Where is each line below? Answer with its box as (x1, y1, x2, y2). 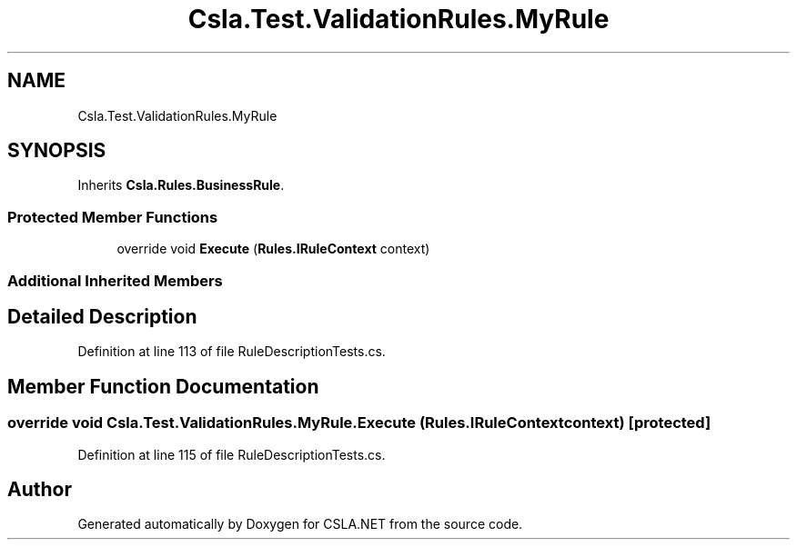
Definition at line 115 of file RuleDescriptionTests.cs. (77, 446, 386, 462)
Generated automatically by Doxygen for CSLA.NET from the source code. (77, 516, 523, 532)
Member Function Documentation (7, 374, 319, 398)
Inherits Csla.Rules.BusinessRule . (77, 177, 285, 194)
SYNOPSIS (7, 139, 106, 163)
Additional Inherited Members (7, 271, 223, 290)
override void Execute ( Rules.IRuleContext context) (116, 241, 430, 257)
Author (7, 478, 72, 502)
